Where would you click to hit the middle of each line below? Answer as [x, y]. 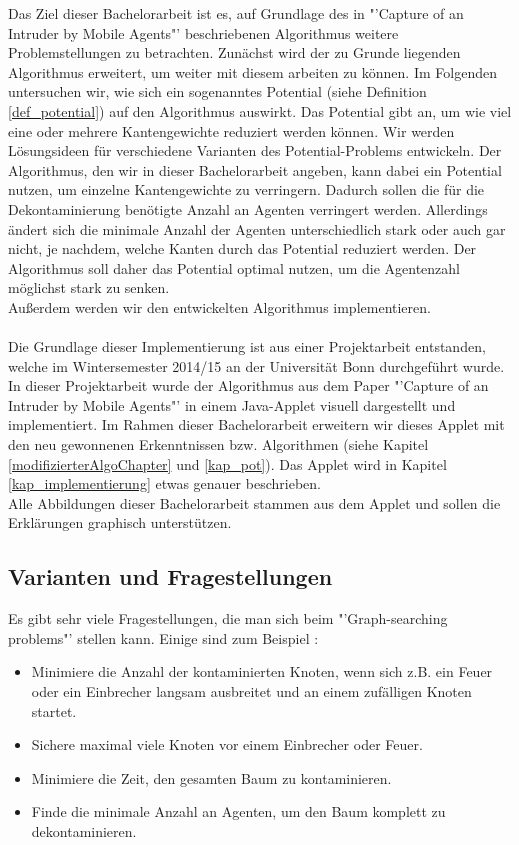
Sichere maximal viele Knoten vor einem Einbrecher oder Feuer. [227, 744]
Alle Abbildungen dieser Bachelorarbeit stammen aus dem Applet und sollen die [254, 502]
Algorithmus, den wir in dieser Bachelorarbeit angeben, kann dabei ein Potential [255, 169]
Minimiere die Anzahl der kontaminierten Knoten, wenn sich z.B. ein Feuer [262, 671]
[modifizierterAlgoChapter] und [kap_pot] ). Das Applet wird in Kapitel [227, 463]
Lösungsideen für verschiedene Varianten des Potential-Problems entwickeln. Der [255, 150]
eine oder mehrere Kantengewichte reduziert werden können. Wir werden [231, 130]
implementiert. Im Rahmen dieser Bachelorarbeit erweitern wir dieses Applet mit [256, 424]
